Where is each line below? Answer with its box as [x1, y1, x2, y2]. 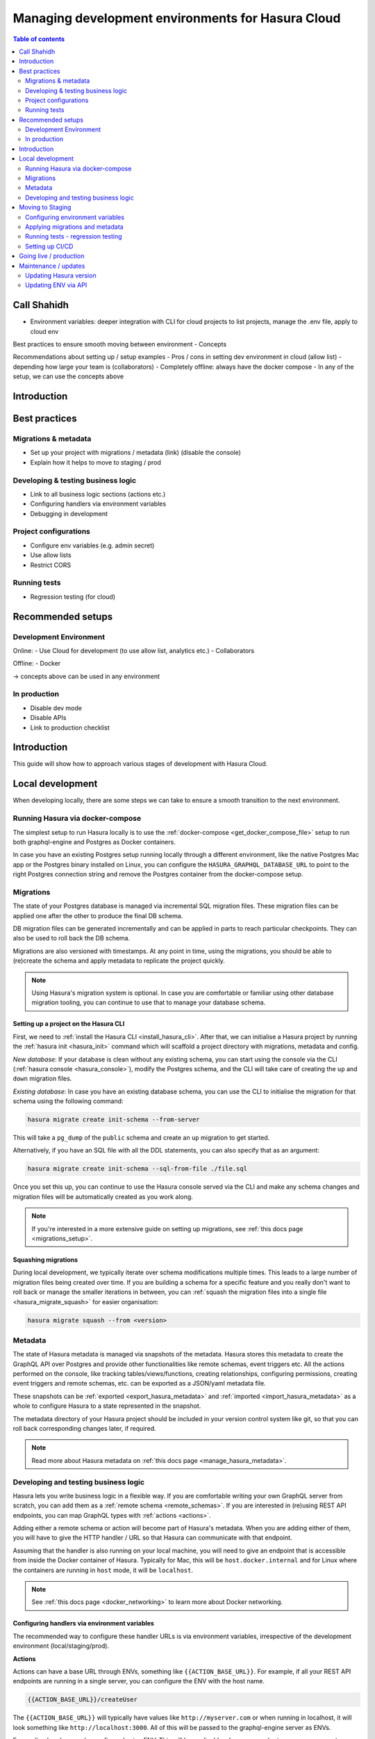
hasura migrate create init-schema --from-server [27, 1116, 200, 1123]
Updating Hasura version [25, 271, 97, 280]
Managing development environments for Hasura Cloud [12, 10, 341, 26]
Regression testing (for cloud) [30, 592, 116, 601]
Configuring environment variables [25, 213, 125, 221]
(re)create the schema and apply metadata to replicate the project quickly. [12, 956, 226, 965]
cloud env [30, 327, 59, 335]
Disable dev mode [30, 703, 83, 712]
